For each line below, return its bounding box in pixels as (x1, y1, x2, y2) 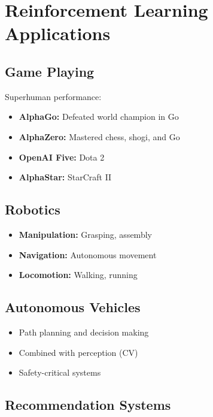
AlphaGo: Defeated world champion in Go (19, 110, 179, 123)
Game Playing (5, 62, 95, 80)
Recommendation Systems (5, 395, 171, 414)
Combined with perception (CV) (19, 346, 138, 358)
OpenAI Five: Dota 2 (19, 150, 105, 163)
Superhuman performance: (5, 90, 102, 102)
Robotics (5, 200, 60, 219)
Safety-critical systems (19, 366, 101, 379)
